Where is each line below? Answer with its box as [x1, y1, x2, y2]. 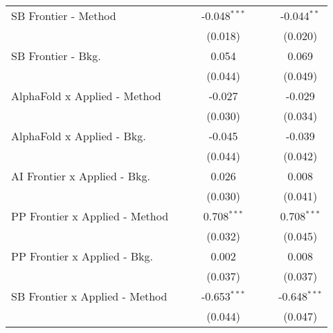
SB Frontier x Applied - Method [11, 288, 168, 304]
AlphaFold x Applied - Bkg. [11, 128, 146, 144]
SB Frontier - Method [11, 8, 116, 23]
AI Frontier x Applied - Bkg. [11, 168, 150, 184]
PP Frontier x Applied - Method [11, 208, 169, 224]
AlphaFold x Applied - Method [11, 88, 161, 104]
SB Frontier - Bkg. [11, 48, 101, 64]
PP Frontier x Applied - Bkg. [11, 248, 154, 264]
